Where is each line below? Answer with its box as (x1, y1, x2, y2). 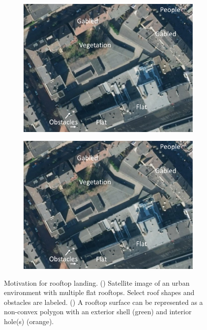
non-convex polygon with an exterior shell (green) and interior (4, 306, 192, 317)
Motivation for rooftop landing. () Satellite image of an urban (4, 277, 190, 288)
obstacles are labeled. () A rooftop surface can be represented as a (4, 297, 203, 307)
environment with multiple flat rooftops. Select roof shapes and (4, 287, 195, 297)
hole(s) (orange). (4, 316, 54, 326)
